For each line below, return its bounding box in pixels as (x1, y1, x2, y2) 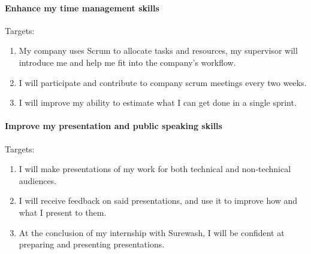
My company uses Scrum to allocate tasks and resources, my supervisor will (19, 44, 298, 57)
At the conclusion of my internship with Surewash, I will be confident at (19, 226, 285, 238)
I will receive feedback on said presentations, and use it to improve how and (19, 194, 298, 207)
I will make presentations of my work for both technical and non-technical (19, 163, 291, 175)
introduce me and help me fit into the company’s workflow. (19, 56, 236, 68)
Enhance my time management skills (5, 1, 159, 14)
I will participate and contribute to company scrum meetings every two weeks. (19, 76, 307, 88)
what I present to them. (19, 206, 107, 218)
